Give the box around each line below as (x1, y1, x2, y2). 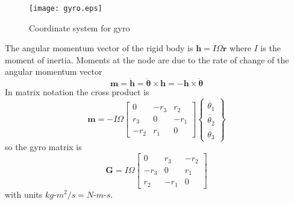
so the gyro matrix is (5, 140, 82, 153)
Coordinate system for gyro (29, 21, 130, 34)
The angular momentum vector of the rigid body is (5, 42, 193, 54)
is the (260, 42, 281, 54)
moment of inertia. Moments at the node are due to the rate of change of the (5, 53, 289, 66)
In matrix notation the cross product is (5, 86, 149, 98)
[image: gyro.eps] (29, 4, 102, 13)
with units (5, 188, 43, 200)
